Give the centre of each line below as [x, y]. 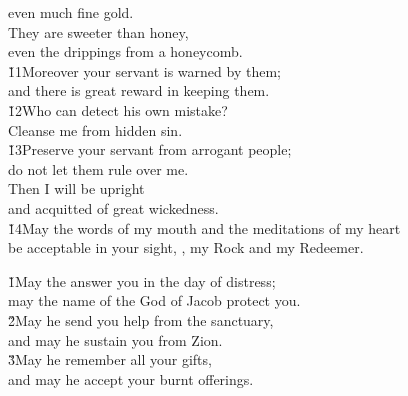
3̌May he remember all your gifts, [110, 359]
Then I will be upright [76, 188]
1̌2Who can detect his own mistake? [118, 109]
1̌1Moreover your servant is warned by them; [144, 70]
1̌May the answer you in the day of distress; [142, 280]
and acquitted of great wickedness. [113, 207]
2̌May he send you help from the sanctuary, [141, 319]
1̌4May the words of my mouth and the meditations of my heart [204, 227]
